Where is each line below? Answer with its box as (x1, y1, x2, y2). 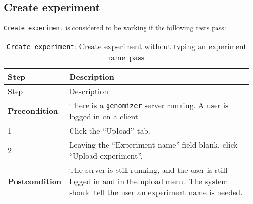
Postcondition (8, 175, 62, 187)
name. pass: (107, 51, 146, 63)
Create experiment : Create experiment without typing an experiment (6, 40, 247, 51)
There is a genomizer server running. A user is (69, 99, 229, 111)
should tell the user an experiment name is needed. (69, 186, 243, 198)
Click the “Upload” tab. (69, 124, 150, 136)
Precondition (8, 105, 58, 117)
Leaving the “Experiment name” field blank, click (69, 138, 238, 150)
